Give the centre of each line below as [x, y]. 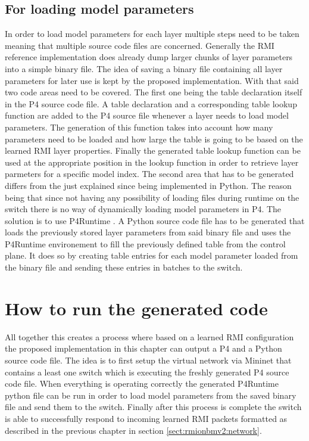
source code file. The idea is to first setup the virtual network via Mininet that [148, 360]
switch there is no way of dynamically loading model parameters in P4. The [143, 209]
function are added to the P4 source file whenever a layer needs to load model [147, 115]
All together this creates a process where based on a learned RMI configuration [149, 336]
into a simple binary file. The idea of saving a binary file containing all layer [144, 68]
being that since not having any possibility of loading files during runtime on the [152, 197]
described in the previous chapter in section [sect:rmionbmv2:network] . [133, 430]
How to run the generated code [136, 308]
